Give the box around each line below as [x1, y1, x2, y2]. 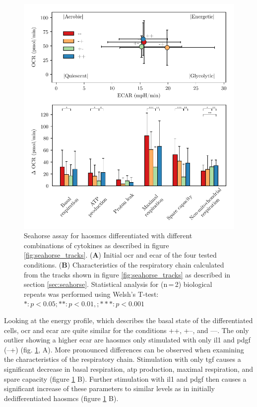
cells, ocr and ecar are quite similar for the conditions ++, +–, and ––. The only [4, 325, 249, 335]
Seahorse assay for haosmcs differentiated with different [24, 230, 193, 241]
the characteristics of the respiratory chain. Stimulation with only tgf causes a [4, 354, 241, 364]
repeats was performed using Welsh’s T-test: [24, 288, 159, 299]
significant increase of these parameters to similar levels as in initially [4, 383, 215, 394]
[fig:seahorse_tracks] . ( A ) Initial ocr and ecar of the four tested [24, 250, 217, 260]
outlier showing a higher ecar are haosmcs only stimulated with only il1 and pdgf [4, 335, 251, 345]
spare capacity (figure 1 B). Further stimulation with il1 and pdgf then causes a [4, 373, 247, 384]
